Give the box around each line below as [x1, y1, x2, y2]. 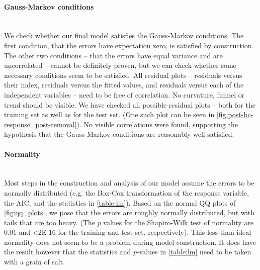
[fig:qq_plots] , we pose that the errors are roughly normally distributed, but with [4, 207, 255, 218]
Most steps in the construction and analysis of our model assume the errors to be [4, 177, 254, 188]
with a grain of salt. [4, 256, 65, 267]
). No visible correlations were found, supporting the [76, 119, 238, 129]
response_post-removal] [4, 119, 77, 129]
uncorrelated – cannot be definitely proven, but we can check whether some [4, 60, 236, 70]
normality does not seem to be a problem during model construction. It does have [4, 236, 256, 247]
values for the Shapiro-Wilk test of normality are [103, 217, 253, 227]
